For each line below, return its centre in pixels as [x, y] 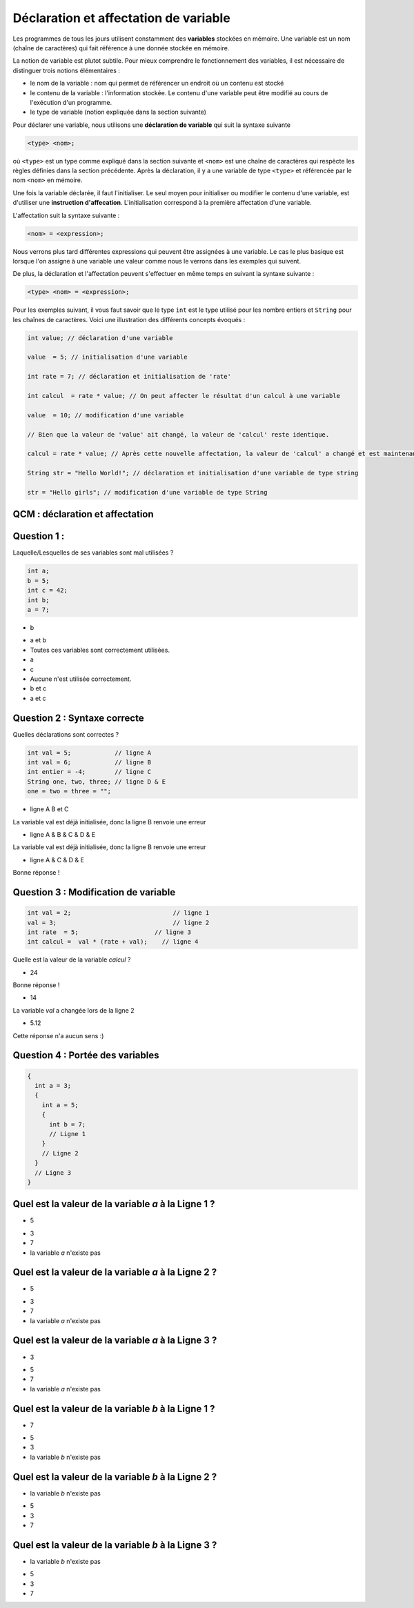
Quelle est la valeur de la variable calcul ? [72, 960]
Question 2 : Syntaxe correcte [78, 718]
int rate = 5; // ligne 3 [109, 932]
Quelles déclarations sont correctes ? [66, 734]
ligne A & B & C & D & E [63, 834]
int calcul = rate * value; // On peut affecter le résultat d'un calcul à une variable [184, 396]
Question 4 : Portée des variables [86, 1055]
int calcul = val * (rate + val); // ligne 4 [113, 942]
